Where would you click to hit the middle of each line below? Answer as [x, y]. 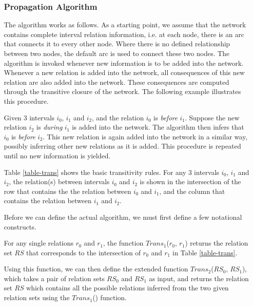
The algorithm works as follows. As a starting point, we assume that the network [125, 25]
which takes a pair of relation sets [54, 278]
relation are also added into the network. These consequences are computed [117, 82]
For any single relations [39, 243]
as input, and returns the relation [199, 278]
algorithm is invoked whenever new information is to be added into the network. [124, 63]
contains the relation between [48, 201]
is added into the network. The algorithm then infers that [158, 127]
